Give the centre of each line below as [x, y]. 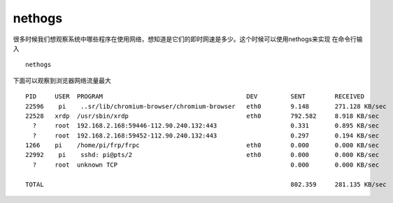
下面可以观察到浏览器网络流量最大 [62, 80]
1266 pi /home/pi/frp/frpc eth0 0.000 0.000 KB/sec [202, 145]
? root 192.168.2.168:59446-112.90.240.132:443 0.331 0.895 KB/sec [206, 126]
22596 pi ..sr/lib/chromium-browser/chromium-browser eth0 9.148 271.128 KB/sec [206, 106]
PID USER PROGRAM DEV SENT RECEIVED [195, 97]
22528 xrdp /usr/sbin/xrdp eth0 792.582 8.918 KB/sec [202, 116]
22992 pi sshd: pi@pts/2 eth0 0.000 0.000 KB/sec [202, 155]
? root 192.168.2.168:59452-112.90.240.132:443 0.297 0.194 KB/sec [206, 135]
